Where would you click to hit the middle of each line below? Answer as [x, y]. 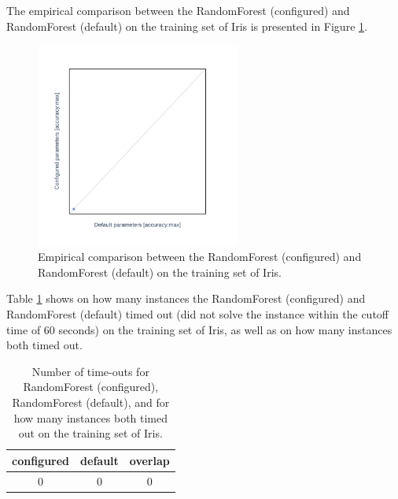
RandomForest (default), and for [91, 402]
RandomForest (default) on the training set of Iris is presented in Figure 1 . [187, 26]
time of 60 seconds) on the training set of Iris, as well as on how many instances [199, 329]
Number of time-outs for [90, 371]
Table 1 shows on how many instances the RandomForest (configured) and [186, 298]
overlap [149, 460]
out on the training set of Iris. [90, 433]
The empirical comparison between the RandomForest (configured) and [178, 10]
